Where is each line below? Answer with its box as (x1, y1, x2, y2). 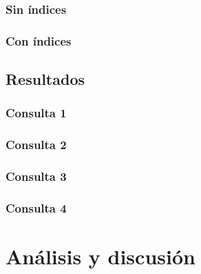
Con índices (6, 32, 72, 49)
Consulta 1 (6, 104, 67, 121)
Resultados (6, 68, 85, 90)
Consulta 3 (6, 168, 67, 185)
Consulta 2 (6, 136, 67, 153)
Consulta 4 (6, 199, 67, 216)
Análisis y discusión (6, 242, 195, 271)
